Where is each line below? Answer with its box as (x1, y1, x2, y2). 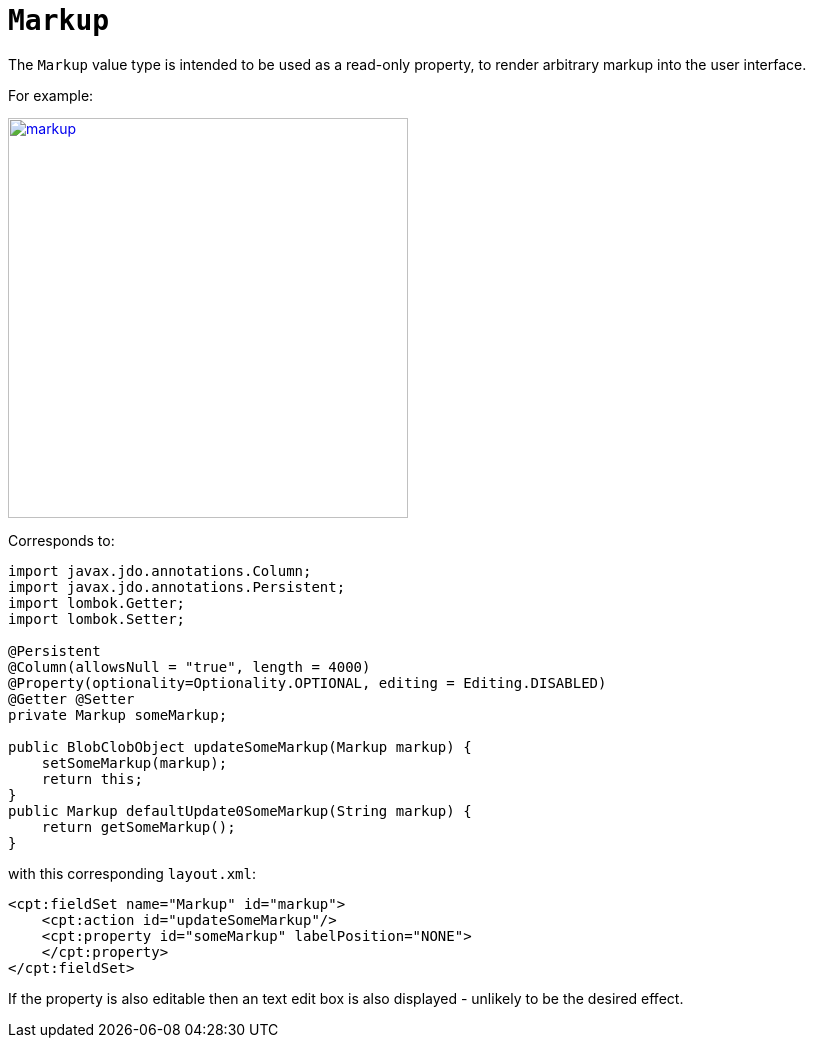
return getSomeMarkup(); (41, 818, 236, 835)
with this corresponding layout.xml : (8, 864, 257, 882)
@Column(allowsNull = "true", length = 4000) (8, 658, 371, 675)
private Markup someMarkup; (8, 706, 228, 723)
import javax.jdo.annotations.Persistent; (8, 578, 346, 595)
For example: (8, 86, 94, 104)
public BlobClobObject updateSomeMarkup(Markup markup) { (8, 738, 472, 755)
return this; (41, 770, 143, 787)
